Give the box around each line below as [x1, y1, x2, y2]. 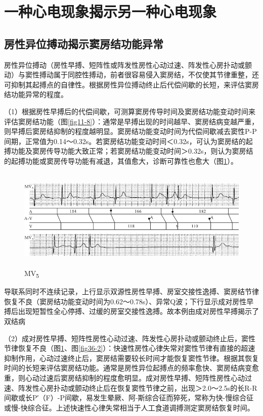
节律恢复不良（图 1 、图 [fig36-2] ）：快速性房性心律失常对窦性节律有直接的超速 [4, 343, 255, 353]
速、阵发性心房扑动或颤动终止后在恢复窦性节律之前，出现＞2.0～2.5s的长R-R [4, 382, 257, 393]
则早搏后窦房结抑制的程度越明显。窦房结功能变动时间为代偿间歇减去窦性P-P [4, 126, 257, 136]
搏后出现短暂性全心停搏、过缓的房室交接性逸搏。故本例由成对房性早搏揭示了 [4, 306, 259, 316]
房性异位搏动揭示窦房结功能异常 [4, 35, 163, 51]
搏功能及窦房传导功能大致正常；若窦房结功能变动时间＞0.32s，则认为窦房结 [4, 146, 253, 156]
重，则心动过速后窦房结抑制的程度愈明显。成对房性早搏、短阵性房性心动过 [4, 372, 252, 383]
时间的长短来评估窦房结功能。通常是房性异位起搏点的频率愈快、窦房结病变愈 [4, 362, 259, 373]
